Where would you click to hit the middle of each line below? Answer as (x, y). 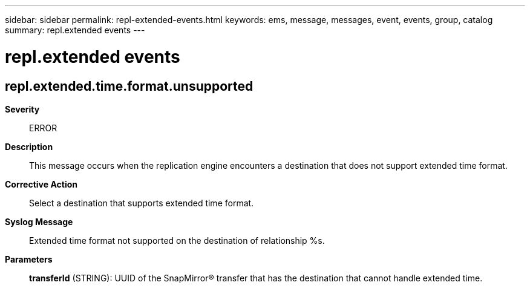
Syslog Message (39, 221)
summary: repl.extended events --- (75, 30)
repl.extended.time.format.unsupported (129, 86)
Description (29, 146)
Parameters (29, 259)
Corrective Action (41, 184)
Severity (22, 109)
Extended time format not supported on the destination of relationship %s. (177, 240)
